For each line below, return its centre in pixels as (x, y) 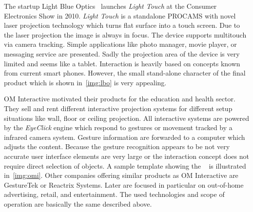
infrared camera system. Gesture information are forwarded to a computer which (125, 137)
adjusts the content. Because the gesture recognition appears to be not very (117, 146)
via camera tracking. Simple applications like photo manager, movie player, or (120, 44)
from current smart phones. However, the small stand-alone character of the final (125, 73)
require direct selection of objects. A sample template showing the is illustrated (125, 165)
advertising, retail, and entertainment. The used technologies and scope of (114, 194)
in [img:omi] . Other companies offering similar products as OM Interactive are (121, 175)
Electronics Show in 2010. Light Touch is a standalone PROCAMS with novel (120, 15)
